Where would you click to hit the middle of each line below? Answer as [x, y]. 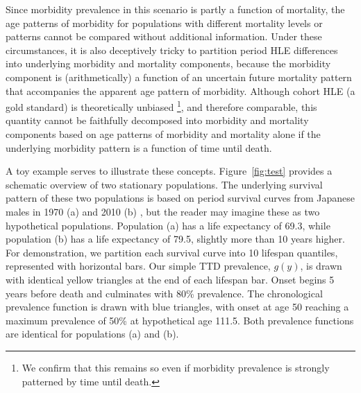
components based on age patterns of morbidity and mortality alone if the [163, 134]
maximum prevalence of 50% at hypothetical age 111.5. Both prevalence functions [180, 320]
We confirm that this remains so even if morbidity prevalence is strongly [176, 367]
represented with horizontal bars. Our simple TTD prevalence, [138, 266]
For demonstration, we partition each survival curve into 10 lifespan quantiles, [172, 252]
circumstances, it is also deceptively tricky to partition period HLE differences [172, 50]
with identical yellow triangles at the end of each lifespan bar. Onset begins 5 [170, 279]
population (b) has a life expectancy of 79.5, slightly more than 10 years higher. [175, 239]
